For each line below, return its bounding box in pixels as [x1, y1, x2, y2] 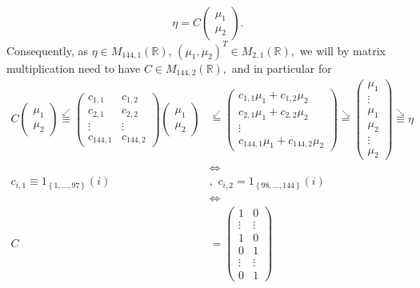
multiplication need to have [6, 59, 141, 76]
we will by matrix [299, 42, 386, 58]
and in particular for [231, 59, 332, 76]
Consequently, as [6, 42, 89, 58]
